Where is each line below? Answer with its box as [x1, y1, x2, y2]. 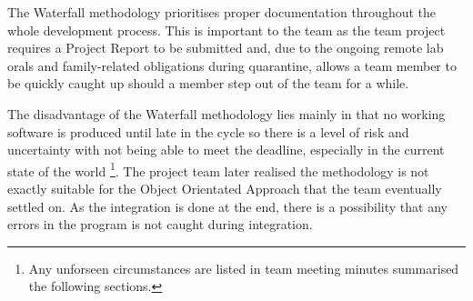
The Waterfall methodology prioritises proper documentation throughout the [7, 3, 437, 21]
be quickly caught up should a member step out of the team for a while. [7, 74, 409, 93]
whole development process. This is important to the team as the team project [7, 20, 446, 39]
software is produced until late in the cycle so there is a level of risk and [7, 122, 409, 141]
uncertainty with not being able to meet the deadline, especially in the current [7, 140, 445, 159]
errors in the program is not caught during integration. [7, 215, 313, 234]
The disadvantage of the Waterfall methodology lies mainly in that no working [7, 104, 446, 123]
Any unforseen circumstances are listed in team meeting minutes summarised [28, 258, 459, 277]
